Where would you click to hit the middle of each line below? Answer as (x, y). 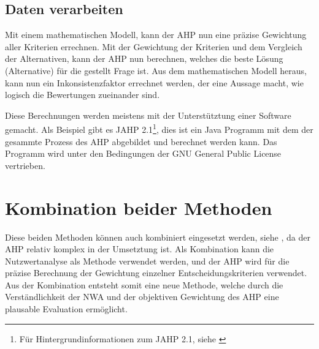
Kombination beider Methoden (139, 207)
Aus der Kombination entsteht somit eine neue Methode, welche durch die (144, 284)
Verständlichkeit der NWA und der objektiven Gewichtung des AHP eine (142, 297)
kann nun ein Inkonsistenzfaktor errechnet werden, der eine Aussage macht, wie (154, 82)
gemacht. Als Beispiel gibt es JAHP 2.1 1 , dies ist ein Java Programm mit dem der (159, 129)
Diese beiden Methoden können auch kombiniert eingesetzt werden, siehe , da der (158, 237)
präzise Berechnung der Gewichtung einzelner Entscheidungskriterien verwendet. (156, 273)
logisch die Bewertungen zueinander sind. (83, 95)
